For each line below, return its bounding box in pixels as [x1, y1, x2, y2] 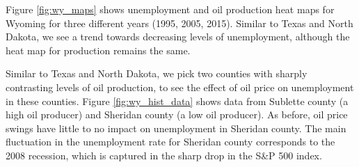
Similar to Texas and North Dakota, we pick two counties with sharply [6, 66, 308, 81]
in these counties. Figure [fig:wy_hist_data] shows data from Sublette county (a [6, 93, 349, 108]
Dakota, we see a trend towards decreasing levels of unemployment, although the [6, 29, 350, 44]
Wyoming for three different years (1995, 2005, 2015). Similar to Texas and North [6, 15, 353, 30]
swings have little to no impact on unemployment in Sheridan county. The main [6, 120, 346, 135]
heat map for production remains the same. [6, 42, 191, 57]
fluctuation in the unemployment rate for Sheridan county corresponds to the [6, 134, 335, 149]
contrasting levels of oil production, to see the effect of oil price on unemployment [6, 79, 354, 94]
